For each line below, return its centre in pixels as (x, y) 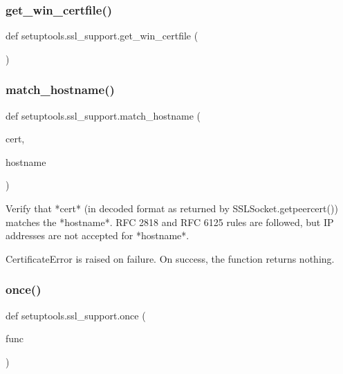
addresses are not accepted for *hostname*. (98, 235)
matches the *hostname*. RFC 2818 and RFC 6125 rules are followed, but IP (170, 222)
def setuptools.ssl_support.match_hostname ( (103, 115)
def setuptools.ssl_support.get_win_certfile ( (102, 36)
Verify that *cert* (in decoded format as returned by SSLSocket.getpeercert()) (172, 208)
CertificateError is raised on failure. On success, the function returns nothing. (170, 258)
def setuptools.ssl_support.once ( (76, 315)
